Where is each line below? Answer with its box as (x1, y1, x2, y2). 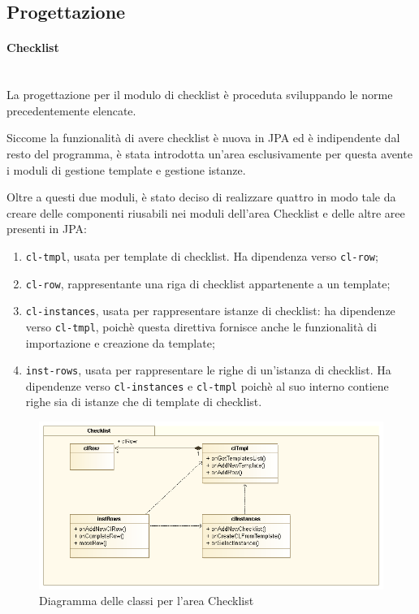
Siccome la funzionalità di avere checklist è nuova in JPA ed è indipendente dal (6, 129, 400, 146)
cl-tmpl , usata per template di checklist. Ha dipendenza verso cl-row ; (25, 247, 378, 264)
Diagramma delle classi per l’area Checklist (39, 592, 254, 609)
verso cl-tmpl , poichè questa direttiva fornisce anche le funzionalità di (25, 318, 377, 335)
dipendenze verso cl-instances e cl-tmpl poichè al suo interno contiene (25, 377, 389, 394)
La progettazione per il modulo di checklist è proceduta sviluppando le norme (6, 86, 393, 103)
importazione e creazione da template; (25, 334, 215, 351)
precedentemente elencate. (6, 102, 136, 119)
